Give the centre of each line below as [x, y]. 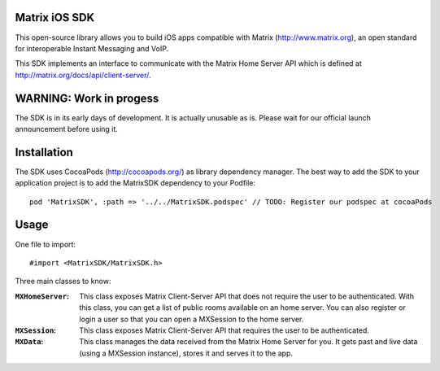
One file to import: [46, 244]
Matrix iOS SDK [55, 17]
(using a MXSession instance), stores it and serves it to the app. [186, 353]
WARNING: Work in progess [87, 98]
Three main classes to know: [63, 282]
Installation [44, 152]
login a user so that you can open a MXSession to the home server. [192, 319]
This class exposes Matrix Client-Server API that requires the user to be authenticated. [224, 330]
